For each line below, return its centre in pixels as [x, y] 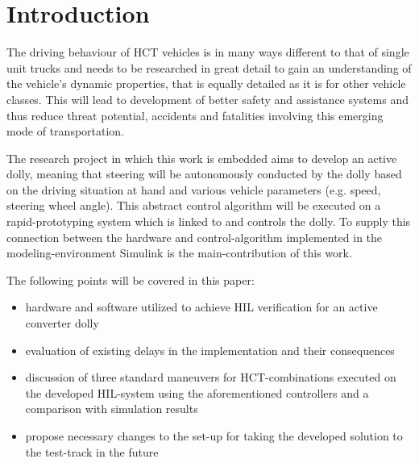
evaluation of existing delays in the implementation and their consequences [210, 350]
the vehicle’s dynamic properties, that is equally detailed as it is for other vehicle [206, 83]
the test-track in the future [92, 451]
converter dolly [62, 323]
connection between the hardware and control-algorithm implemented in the [195, 237]
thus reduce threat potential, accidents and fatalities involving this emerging [195, 115]
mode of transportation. [66, 131]
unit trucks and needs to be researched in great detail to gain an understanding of [209, 67]
